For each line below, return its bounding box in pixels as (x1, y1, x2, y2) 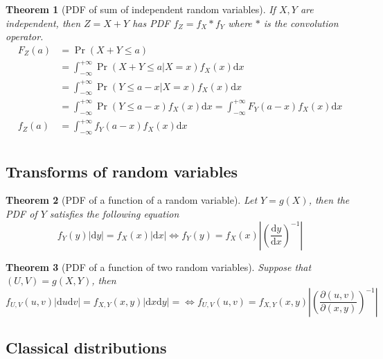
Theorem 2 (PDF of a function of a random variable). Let (6, 193, 258, 207)
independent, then (6, 15, 81, 30)
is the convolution (263, 15, 339, 30)
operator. (6, 29, 44, 44)
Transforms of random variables (6, 160, 238, 182)
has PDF (132, 15, 170, 30)
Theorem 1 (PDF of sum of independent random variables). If (6, 2, 276, 16)
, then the (308, 193, 350, 207)
